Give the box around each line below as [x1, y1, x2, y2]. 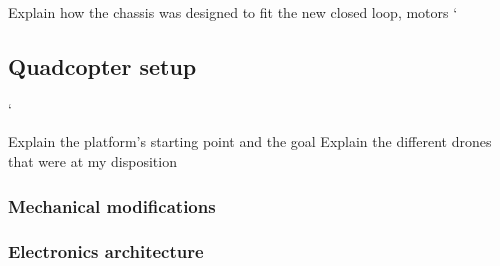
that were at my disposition [8, 150, 177, 171]
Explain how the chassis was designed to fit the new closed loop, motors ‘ [8, 2, 458, 22]
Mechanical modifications [8, 193, 216, 218]
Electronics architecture [8, 239, 204, 264]
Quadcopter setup [8, 50, 197, 81]
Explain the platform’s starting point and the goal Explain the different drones [8, 131, 492, 152]
